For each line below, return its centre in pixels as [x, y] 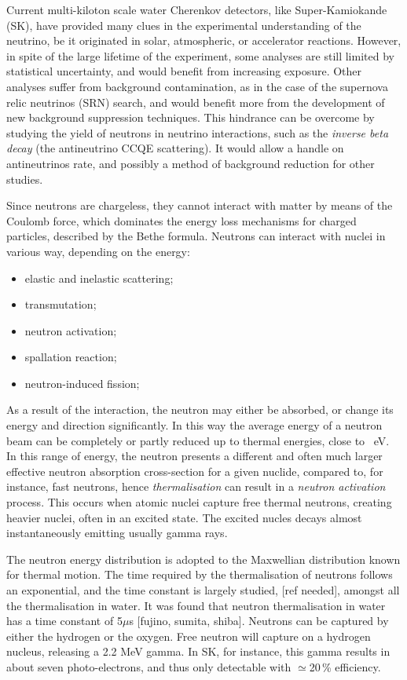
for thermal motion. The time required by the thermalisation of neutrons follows [200, 574]
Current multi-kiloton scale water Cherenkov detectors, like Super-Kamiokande [197, 9]
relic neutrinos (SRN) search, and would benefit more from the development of [196, 102]
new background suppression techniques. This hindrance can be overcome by [191, 117]
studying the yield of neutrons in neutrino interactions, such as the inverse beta [198, 132]
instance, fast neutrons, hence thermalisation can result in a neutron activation [196, 486]
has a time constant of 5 [64, 621]
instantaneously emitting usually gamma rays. [117, 533]
